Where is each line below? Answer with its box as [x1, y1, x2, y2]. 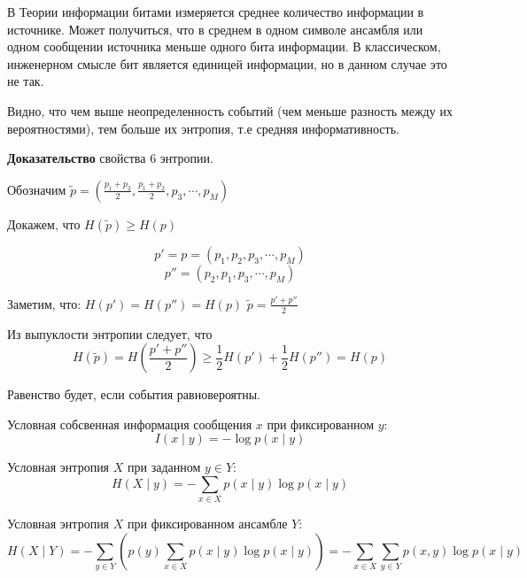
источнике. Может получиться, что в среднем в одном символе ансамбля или [7, 19, 423, 38]
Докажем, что [7, 214, 81, 233]
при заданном [127, 458, 201, 476]
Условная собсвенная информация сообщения [7, 414, 252, 433]
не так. [7, 72, 44, 90]
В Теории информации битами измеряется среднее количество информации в [7, 3, 424, 20]
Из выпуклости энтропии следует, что [7, 324, 213, 343]
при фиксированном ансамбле [127, 514, 288, 533]
